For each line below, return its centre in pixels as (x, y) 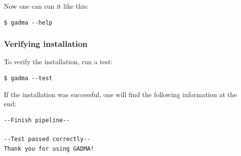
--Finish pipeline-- (37, 120)
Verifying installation (46, 44)
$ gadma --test (28, 78)
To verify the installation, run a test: (58, 62)
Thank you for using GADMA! (49, 149)
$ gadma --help (28, 22)
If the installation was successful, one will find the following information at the (120, 94)
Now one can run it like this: (46, 6)
